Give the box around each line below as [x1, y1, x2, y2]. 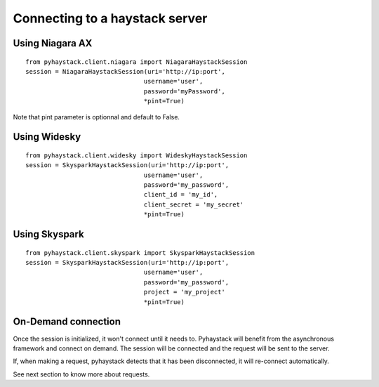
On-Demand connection [13, 316, 121, 328]
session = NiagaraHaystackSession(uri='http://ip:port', [25, 67, 226, 75]
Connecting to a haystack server [13, 11, 208, 26]
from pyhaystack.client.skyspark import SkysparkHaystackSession [25, 249, 255, 256]
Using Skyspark [13, 228, 84, 240]
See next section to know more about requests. [13, 369, 150, 379]
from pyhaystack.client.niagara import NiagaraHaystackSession [25, 58, 248, 66]
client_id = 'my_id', [143, 190, 218, 199]
